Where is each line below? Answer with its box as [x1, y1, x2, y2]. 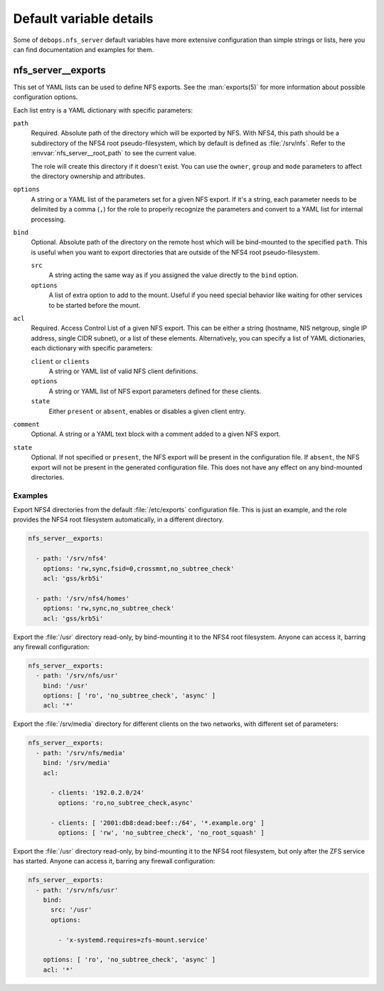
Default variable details [13, 11, 154, 26]
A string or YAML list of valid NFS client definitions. [48, 367, 198, 375]
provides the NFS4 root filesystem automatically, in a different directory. [13, 515, 224, 524]
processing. [31, 214, 66, 224]
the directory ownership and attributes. [31, 172, 146, 180]
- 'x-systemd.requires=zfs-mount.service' [58, 935, 209, 944]
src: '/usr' [50, 906, 92, 914]
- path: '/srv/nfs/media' [36, 749, 126, 757]
